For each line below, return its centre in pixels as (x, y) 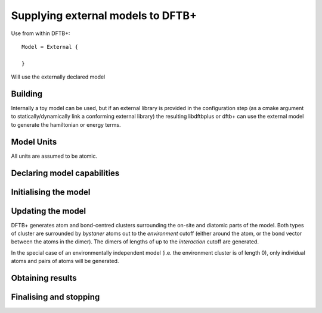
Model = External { (50, 47)
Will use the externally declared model (58, 77)
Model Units (34, 142)
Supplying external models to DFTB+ (104, 15)
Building (27, 94)
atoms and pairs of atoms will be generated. (65, 261)
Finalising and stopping (55, 297)
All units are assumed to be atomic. (54, 156)
